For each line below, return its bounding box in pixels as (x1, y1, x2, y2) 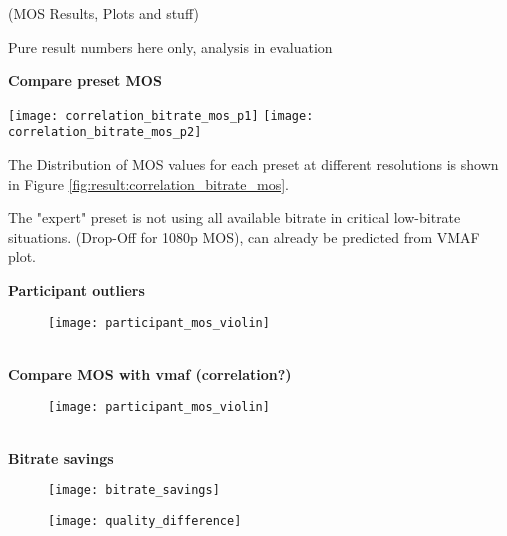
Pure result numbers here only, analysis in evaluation (8, 36, 333, 57)
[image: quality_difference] (48, 514, 242, 528)
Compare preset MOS (8, 70, 162, 91)
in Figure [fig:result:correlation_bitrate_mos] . (8, 173, 290, 194)
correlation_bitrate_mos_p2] (8, 125, 202, 140)
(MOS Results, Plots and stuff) (8, 3, 199, 23)
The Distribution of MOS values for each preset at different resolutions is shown (8, 154, 499, 175)
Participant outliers (8, 280, 145, 301)
